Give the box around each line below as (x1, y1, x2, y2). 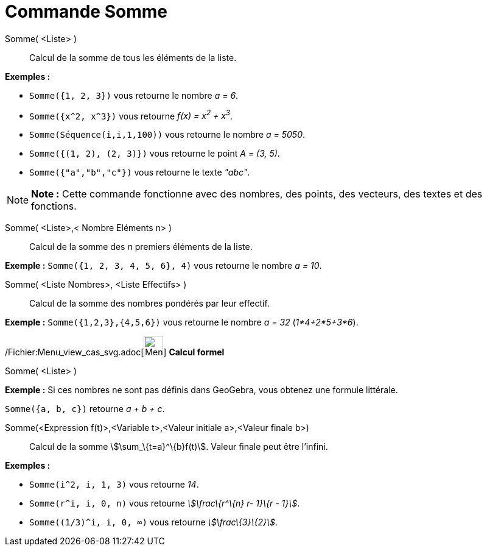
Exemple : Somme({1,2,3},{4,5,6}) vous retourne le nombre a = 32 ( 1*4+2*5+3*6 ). (5, 317, 359, 328)
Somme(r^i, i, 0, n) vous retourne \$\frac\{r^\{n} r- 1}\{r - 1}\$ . (29, 498, 300, 509)
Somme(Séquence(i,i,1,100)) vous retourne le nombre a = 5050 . (29, 129, 306, 140)
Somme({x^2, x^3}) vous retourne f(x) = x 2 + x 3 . (29, 108, 233, 121)
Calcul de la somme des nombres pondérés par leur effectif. (29, 298, 270, 309)
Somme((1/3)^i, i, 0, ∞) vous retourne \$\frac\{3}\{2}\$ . (29, 517, 278, 528)
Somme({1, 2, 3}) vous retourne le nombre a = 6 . (29, 90, 239, 101)
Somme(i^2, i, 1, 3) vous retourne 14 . (29, 479, 199, 490)
